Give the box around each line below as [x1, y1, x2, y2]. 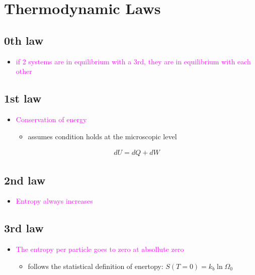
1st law [4, 90, 42, 106]
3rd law [4, 220, 44, 236]
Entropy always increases [16, 196, 93, 206]
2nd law [4, 172, 46, 188]
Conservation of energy [16, 114, 87, 124]
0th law [4, 32, 44, 48]
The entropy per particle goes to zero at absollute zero [16, 244, 184, 254]
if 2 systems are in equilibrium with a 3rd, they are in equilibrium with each [16, 56, 251, 66]
